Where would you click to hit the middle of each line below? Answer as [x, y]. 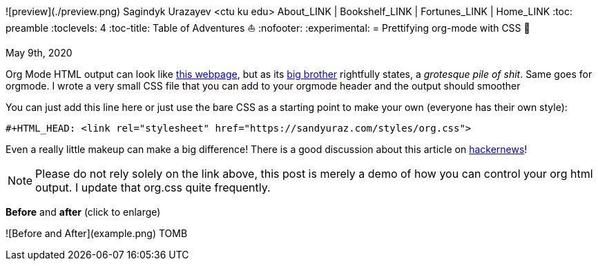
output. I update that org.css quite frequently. [153, 187]
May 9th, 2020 [39, 53]
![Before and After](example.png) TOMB [97, 233]
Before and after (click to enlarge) [83, 212]
